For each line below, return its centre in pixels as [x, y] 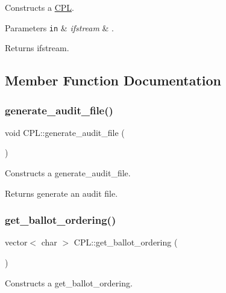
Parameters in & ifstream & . [60, 27]
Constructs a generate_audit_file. [68, 173]
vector [16, 242]
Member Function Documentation [113, 80]
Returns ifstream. [37, 48]
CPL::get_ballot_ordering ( [126, 242]
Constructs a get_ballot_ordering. [69, 282]
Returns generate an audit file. [61, 193]
